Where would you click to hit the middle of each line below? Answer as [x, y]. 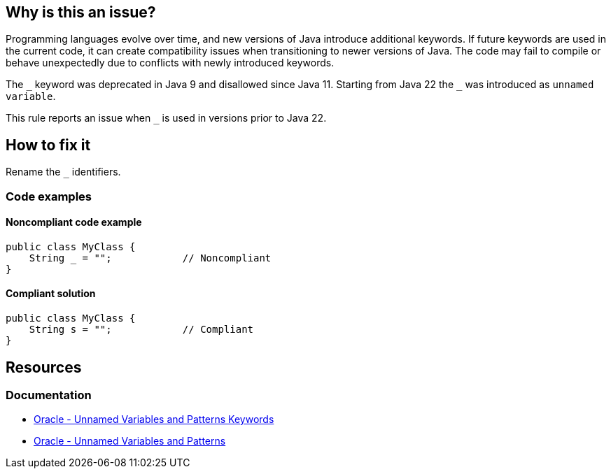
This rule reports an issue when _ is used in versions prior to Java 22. [166, 118]
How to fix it [48, 145]
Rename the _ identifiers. [63, 172]
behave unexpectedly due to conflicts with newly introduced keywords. [170, 63]
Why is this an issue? [81, 12]
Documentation [49, 395]
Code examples [49, 196]
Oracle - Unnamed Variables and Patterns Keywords [154, 419]
